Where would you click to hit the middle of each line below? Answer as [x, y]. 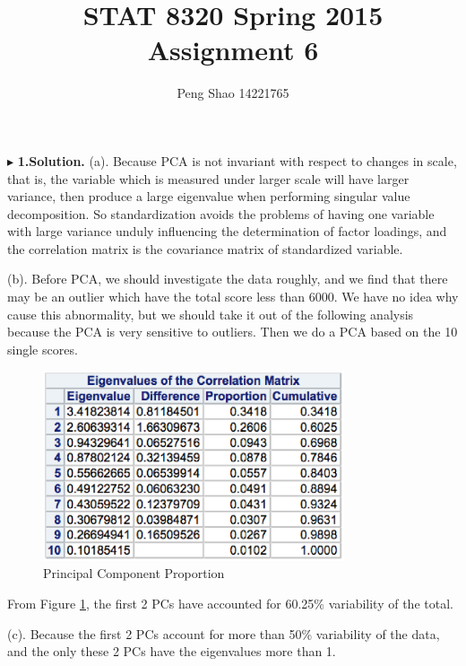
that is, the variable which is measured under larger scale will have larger [208, 178]
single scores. [43, 349]
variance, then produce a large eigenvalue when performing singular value [209, 196]
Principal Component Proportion [134, 573]
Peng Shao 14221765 [233, 93]
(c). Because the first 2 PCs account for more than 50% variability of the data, [224, 633]
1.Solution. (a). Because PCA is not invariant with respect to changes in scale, [237, 160]
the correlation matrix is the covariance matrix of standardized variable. [205, 248]
